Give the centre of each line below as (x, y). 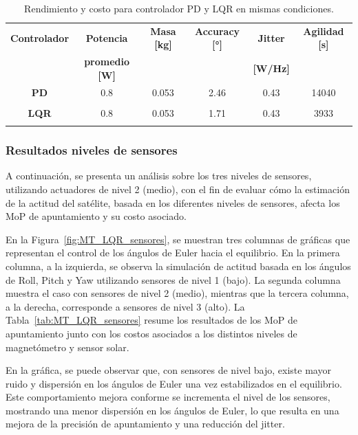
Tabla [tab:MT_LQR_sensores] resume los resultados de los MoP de (152, 320)
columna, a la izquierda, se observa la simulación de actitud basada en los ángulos (178, 266)
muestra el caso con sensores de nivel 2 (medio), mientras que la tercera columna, (177, 293)
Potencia (107, 37)
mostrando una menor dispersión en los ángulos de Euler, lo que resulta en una (172, 410)
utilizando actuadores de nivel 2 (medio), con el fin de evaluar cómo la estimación (178, 189)
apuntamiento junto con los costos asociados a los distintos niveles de (151, 333)
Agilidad (324, 31)
